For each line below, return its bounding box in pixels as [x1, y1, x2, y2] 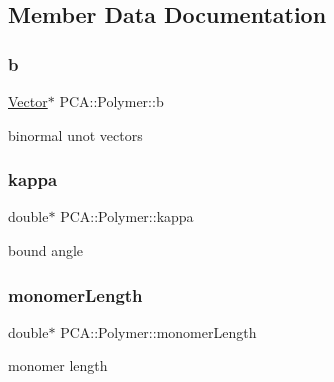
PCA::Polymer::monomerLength [60, 321, 257, 342]
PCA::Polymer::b [59, 91, 164, 111]
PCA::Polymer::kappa [60, 206, 194, 227]
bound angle [8, 240, 84, 260]
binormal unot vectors [8, 124, 143, 145]
